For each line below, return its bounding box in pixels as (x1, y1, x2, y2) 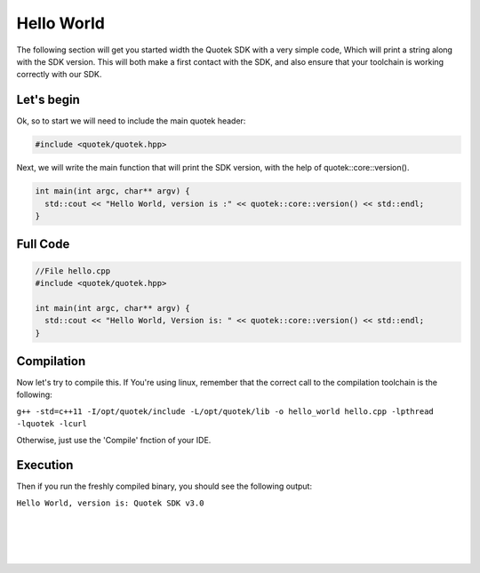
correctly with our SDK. (16, 69, 102, 80)
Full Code (16, 236, 70, 252)
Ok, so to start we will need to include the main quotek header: (16, 115, 246, 126)
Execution (16, 458, 74, 473)
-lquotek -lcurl (16, 418, 88, 429)
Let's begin (16, 92, 80, 107)
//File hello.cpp (35, 266, 111, 275)
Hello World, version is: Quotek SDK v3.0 (16, 497, 204, 508)
